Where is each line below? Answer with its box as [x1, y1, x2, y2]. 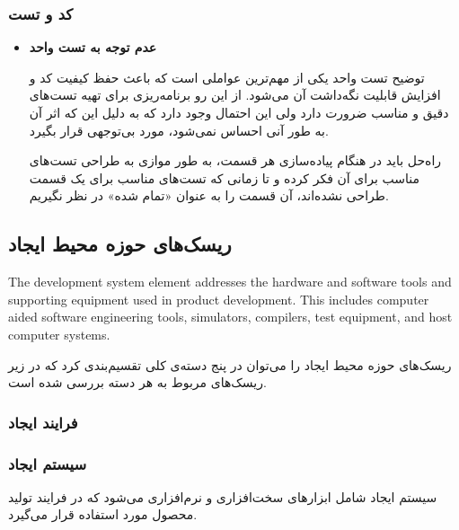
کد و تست [8, 2, 74, 24]
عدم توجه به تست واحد [29, 38, 157, 57]
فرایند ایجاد [8, 411, 78, 433]
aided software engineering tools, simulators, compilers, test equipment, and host [8, 307, 453, 326]
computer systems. [8, 324, 110, 343]
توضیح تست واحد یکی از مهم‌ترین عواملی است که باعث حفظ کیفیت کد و [29, 67, 425, 86]
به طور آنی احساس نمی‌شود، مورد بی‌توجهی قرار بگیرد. [29, 120, 329, 139]
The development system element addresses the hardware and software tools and [8, 272, 452, 291]
